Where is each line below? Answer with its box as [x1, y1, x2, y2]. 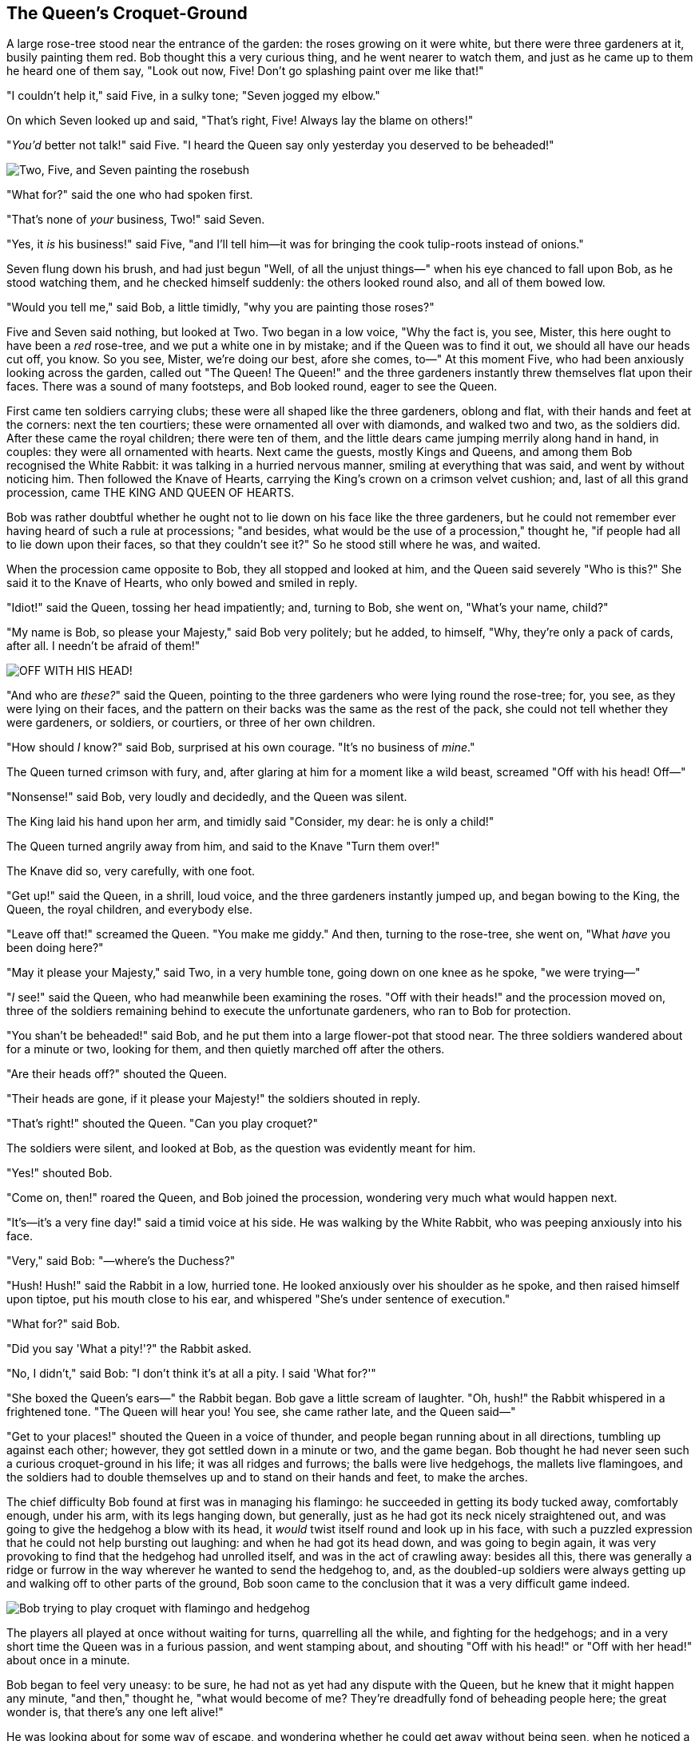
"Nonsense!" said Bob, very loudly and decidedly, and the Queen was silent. [6, 790, 407, 804]
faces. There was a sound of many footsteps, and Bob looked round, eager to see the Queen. [6, 379, 498, 394]
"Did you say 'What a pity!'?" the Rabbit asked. [6, 1342, 252, 1356]
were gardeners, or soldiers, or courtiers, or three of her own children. [6, 716, 375, 730]
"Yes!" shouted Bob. [6, 1166, 113, 1180]
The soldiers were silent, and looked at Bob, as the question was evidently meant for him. [6, 1141, 476, 1156]
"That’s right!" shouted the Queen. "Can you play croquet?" [6, 1116, 319, 1131]
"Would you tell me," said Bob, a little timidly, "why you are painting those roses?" [6, 300, 435, 315]
